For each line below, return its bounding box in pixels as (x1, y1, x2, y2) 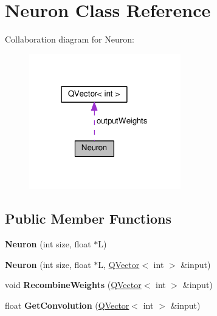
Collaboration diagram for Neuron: (5, 33, 134, 46)
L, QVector (98, 258, 140, 270)
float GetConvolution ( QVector (5, 298, 129, 311)
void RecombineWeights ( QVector (5, 278, 142, 291)
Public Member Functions (5, 209, 171, 228)
